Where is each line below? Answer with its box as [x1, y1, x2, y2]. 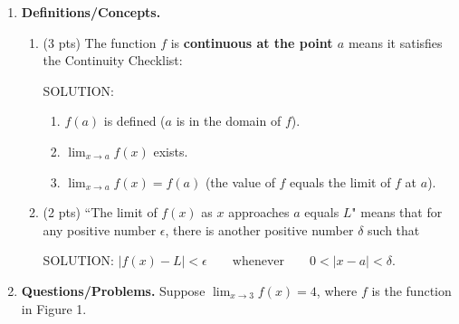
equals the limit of [290, 172, 391, 191]
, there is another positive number [165, 220, 354, 239]
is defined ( [103, 111, 166, 130]
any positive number [43, 220, 157, 239]
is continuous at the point [170, 33, 333, 52]
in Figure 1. [21, 299, 87, 318]
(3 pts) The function [43, 33, 157, 52]
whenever [232, 255, 285, 269]
